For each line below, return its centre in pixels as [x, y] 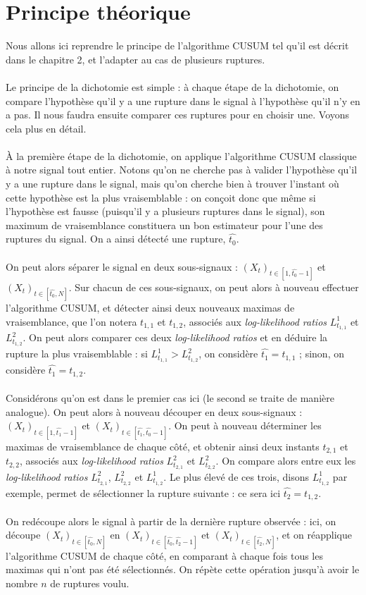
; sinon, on [322, 354]
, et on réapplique [314, 535]
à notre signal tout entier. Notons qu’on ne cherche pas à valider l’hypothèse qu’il [182, 170]
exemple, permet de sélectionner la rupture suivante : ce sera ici [143, 492]
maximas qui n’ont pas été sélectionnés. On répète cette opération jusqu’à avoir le [183, 569]
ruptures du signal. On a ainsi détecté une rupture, [116, 239]
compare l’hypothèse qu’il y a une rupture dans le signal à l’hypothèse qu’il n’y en [183, 100]
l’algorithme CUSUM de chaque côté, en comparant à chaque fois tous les [164, 555]
